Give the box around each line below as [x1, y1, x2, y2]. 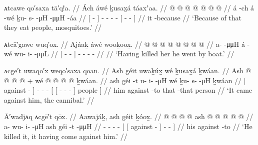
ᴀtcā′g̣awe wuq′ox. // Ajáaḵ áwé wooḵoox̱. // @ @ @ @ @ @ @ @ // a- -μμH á [4, 38, 245, 49]
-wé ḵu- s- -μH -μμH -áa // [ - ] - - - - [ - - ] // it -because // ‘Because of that [4, 12, 242, 22]
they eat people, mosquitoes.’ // [4, 22, 101, 32]
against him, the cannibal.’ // [4, 94, 94, 105]
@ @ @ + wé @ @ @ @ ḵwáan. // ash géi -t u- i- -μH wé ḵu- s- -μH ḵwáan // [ [4, 75, 246, 85]
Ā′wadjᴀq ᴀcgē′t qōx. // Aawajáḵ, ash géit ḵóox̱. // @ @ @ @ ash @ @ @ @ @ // [4, 111, 253, 122]
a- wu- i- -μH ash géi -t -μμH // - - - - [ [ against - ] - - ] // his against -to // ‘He [4, 121, 252, 131]
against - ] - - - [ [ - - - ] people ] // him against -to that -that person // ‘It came [4, 85, 252, 95]
